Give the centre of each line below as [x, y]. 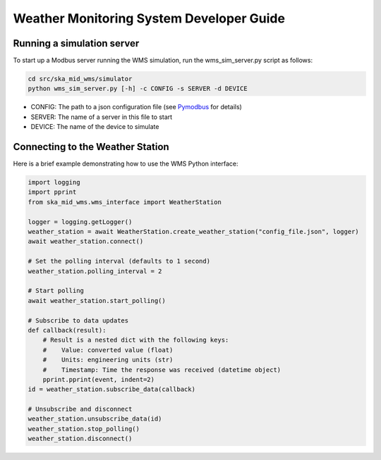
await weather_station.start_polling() [97, 300]
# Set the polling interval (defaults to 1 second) [119, 261]
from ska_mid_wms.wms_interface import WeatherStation [125, 202]
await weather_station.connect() [86, 242]
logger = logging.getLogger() [80, 222]
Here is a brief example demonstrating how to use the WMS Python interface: [126, 164]
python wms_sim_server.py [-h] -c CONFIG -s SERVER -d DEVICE [138, 89]
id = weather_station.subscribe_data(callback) [111, 390]
